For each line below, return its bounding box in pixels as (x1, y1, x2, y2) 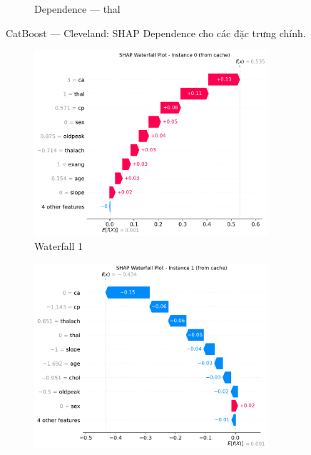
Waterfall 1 (34, 238, 83, 253)
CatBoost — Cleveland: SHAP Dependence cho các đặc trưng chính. (6, 25, 306, 40)
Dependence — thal (34, 1, 121, 16)
